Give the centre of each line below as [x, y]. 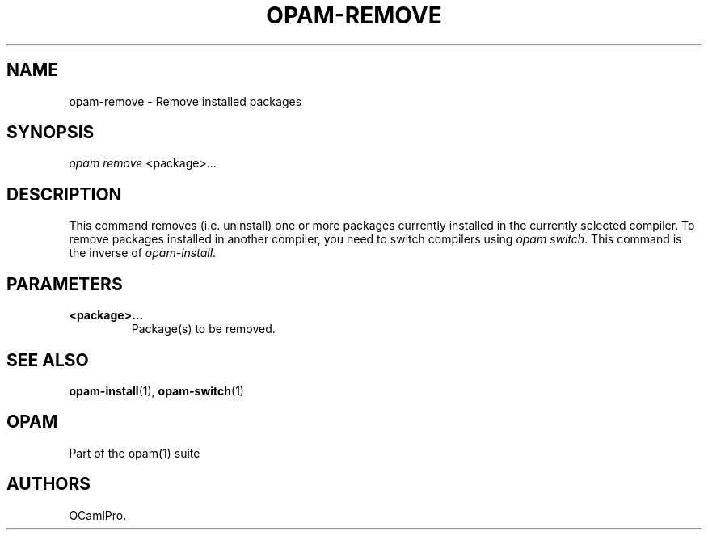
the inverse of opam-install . [143, 253]
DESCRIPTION [64, 194]
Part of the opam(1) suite [135, 453]
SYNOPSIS [51, 133]
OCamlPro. [98, 515]
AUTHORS [49, 484]
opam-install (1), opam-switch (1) [156, 390]
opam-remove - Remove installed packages [185, 101]
